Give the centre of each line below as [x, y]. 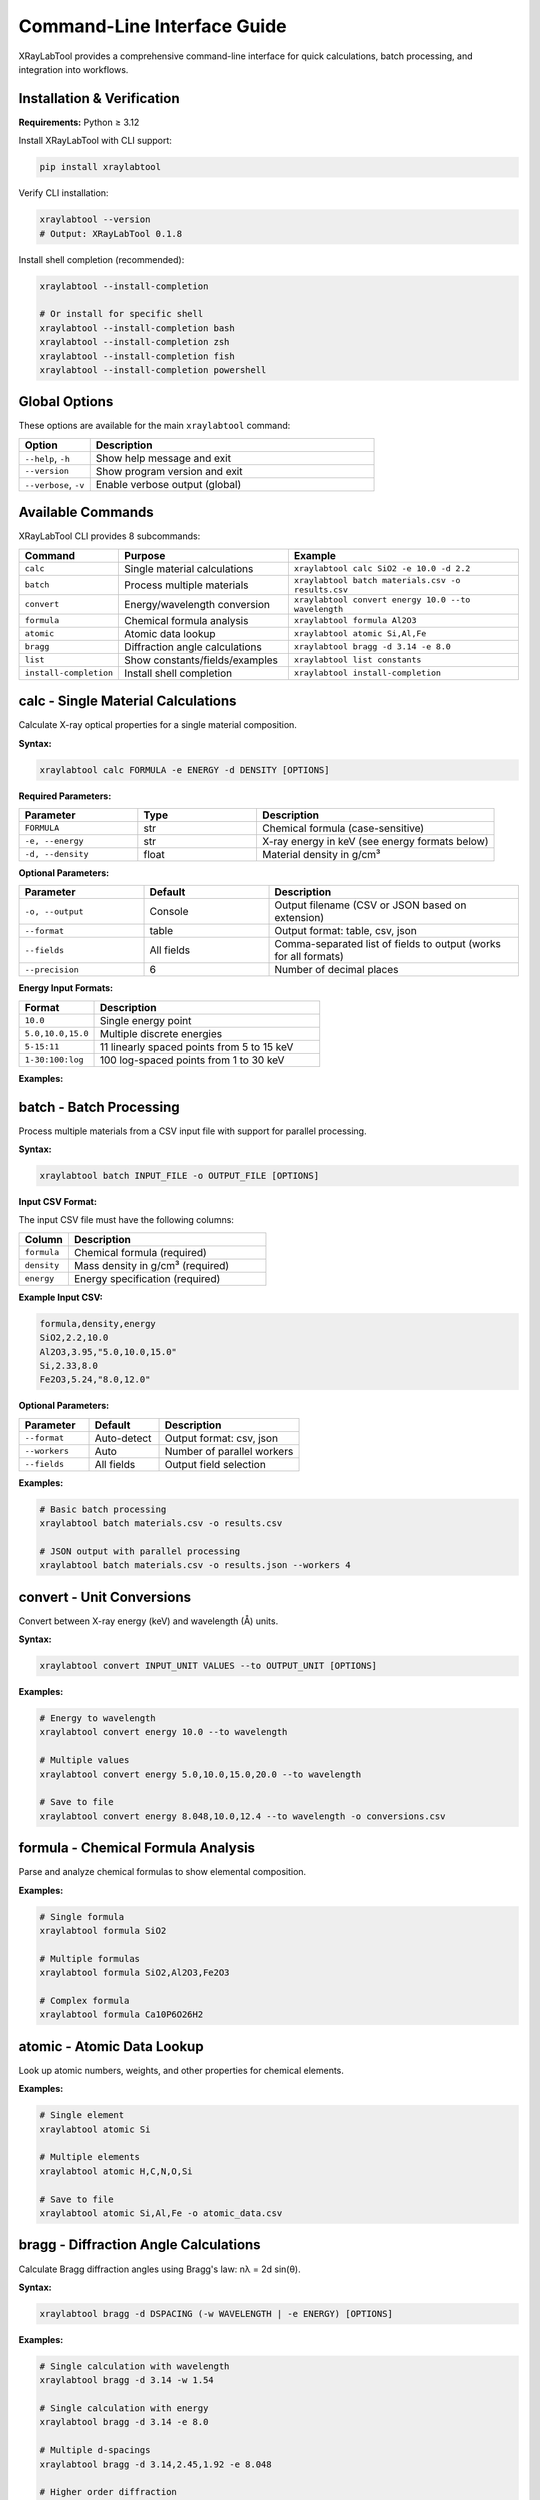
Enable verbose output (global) [168, 484]
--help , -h [47, 458]
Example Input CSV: [61, 1297]
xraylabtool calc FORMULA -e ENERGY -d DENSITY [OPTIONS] [184, 769]
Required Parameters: [65, 796]
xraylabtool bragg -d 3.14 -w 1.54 [126, 2380]
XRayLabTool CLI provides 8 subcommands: [109, 536]
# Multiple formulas [89, 1958]
